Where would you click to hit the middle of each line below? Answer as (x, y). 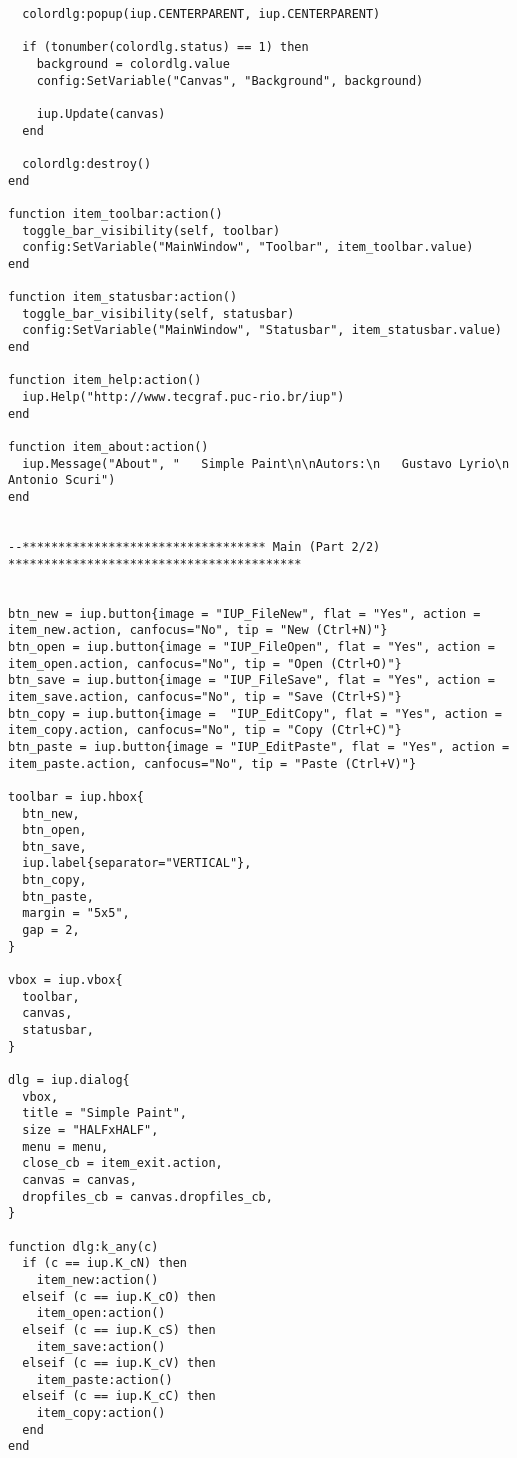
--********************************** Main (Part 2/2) (194, 547)
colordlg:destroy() (87, 163)
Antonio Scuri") (62, 480)
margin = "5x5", (76, 913)
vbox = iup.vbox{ (65, 980)
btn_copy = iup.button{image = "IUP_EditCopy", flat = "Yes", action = (255, 713)
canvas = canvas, (79, 1179)
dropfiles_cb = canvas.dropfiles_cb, (147, 1196)
